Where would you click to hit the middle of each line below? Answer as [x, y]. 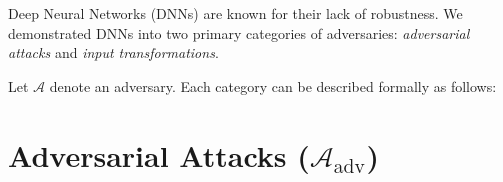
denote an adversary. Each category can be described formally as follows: [273, 85]
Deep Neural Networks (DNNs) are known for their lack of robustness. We [235, 13]
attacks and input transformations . [113, 52]
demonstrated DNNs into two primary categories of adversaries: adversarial [239, 32]
